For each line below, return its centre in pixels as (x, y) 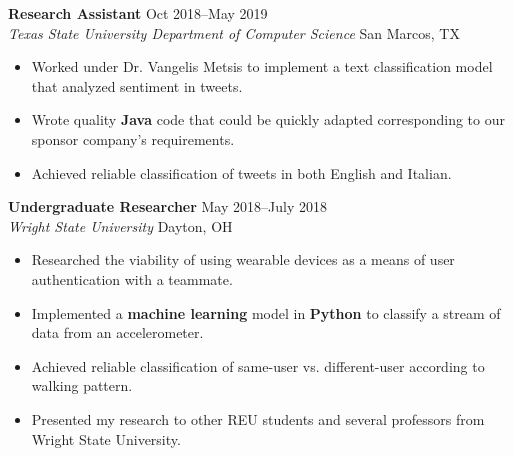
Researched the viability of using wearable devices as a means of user (243, 259)
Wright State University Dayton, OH (120, 225)
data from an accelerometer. (117, 332)
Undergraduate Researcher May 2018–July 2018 (167, 206)
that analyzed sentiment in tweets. (137, 85)
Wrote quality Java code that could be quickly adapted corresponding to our (268, 119)
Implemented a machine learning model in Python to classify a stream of (266, 312)
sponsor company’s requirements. (133, 138)
